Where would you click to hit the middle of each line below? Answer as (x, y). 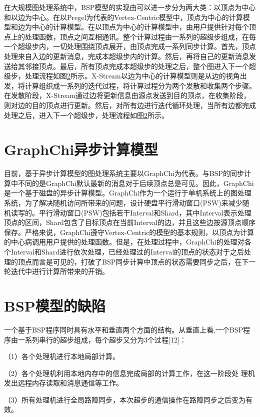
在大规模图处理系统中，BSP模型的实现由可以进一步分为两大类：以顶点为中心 (130, 7)
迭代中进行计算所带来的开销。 (60, 271)
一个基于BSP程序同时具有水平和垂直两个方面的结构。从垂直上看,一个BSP (124, 329)
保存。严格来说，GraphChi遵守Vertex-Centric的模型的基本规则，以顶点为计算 (129, 232)
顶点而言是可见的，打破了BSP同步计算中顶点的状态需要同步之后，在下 (133, 261)
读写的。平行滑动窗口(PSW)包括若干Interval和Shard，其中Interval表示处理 (131, 212)
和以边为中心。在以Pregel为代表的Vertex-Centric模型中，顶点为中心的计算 (123, 17)
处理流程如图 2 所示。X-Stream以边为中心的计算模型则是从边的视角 (132, 76)
